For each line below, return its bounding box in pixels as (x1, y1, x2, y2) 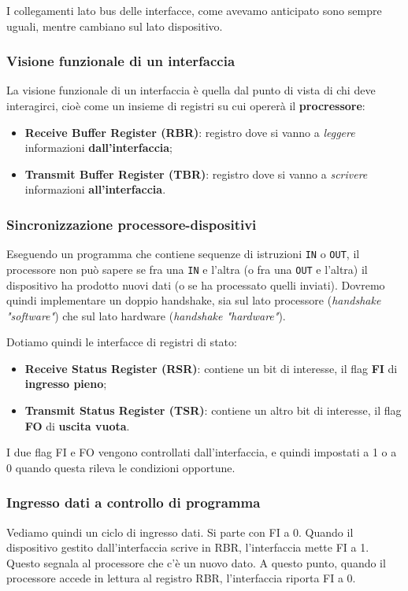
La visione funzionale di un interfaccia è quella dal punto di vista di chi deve (6, 82, 376, 98)
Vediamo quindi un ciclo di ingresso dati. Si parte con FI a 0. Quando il (6, 523, 354, 540)
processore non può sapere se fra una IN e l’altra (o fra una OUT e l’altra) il (6, 260, 368, 277)
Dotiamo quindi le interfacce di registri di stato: (6, 334, 237, 350)
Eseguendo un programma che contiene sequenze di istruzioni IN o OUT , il (6, 246, 360, 262)
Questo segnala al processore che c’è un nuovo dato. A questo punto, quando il (6, 554, 386, 571)
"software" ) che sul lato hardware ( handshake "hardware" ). (6, 307, 286, 323)
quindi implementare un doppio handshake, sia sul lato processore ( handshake (6, 292, 381, 308)
